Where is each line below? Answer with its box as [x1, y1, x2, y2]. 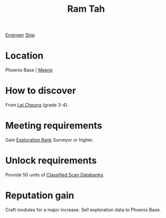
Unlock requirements [5, 155, 97, 167]
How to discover [5, 85, 76, 96]
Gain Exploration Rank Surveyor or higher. [5, 137, 94, 143]
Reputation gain [5, 190, 74, 202]
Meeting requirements [5, 120, 102, 131]
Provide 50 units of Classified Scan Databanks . [5, 171, 105, 177]
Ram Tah [67, 3, 105, 15]
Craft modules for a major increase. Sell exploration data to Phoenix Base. [5, 206, 161, 213]
